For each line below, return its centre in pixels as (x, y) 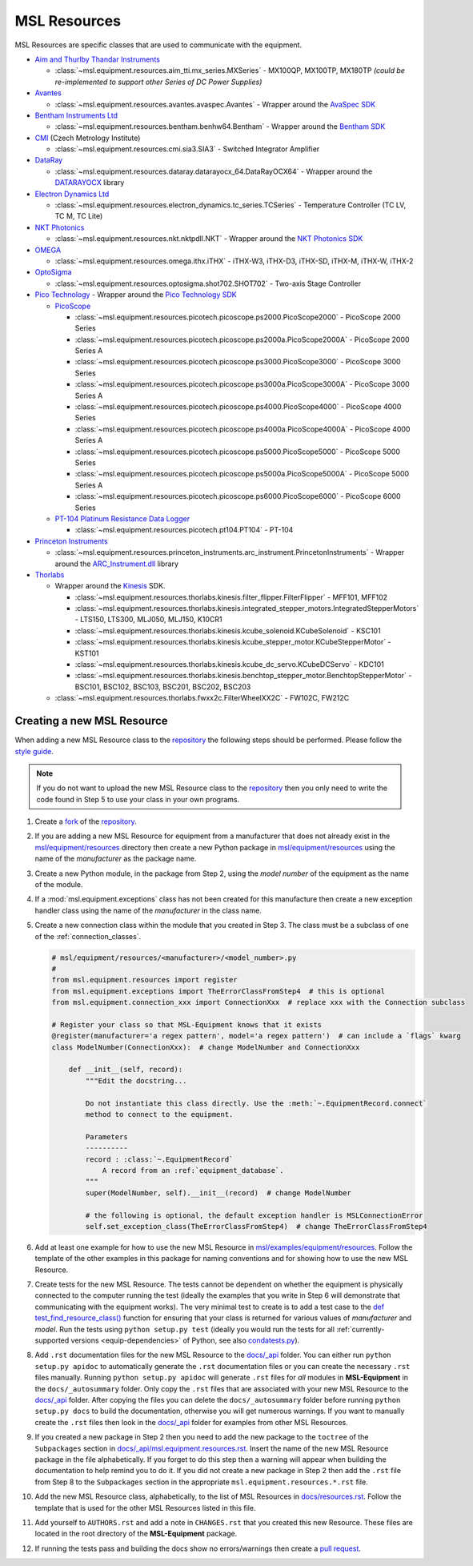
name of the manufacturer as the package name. (116, 859)
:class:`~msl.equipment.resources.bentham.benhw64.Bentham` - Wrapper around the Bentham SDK (220, 126)
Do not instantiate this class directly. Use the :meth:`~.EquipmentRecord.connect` (256, 1103)
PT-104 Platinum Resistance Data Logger (122, 518)
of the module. (59, 885)
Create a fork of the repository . (86, 821)
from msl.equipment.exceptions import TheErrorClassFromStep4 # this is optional (218, 991)
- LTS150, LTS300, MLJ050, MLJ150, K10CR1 (148, 620)
